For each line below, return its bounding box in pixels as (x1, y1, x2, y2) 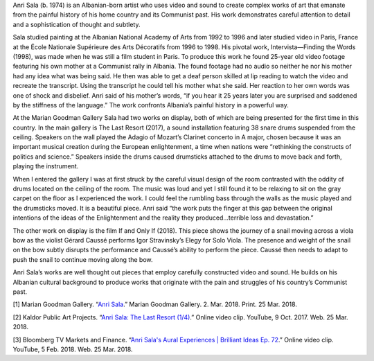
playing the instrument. (12, 162, 79, 170)
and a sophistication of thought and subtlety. (12, 20, 141, 28)
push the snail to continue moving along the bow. (12, 255, 153, 263)
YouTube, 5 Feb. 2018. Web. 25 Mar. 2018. (12, 345, 133, 353)
